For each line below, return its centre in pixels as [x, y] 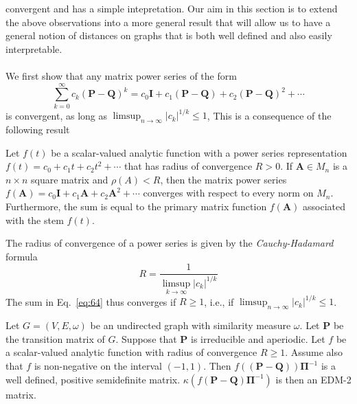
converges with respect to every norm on [228, 193]
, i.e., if [219, 301]
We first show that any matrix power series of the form [121, 75]
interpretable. [34, 48]
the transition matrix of [55, 338]
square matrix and [70, 179]
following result [38, 129]
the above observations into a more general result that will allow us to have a [168, 22]
